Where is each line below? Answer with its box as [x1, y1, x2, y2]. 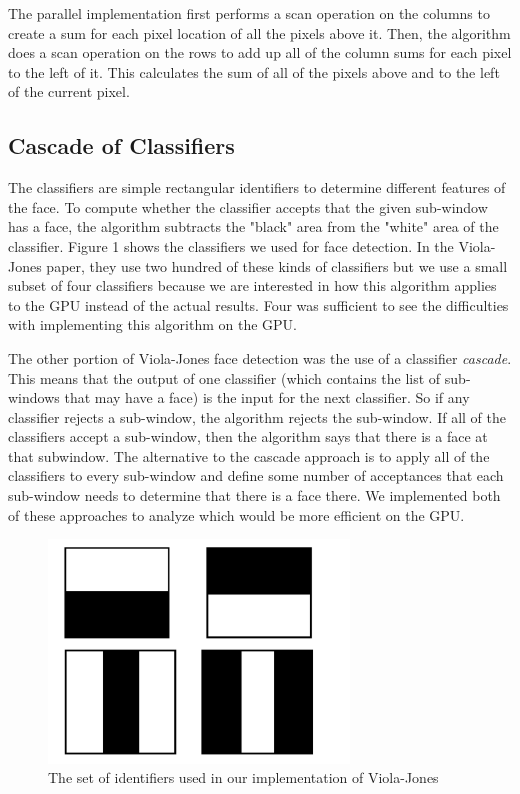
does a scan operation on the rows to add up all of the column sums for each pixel [8, 42, 512, 63]
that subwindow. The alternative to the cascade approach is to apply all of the [8, 445, 490, 466]
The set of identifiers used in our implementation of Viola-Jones [48, 767, 439, 788]
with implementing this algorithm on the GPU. [8, 314, 297, 335]
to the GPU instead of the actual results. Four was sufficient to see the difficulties [8, 294, 509, 315]
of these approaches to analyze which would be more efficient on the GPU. [8, 504, 465, 525]
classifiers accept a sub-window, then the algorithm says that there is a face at [8, 426, 488, 447]
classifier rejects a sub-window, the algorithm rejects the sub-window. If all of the [8, 406, 506, 427]
